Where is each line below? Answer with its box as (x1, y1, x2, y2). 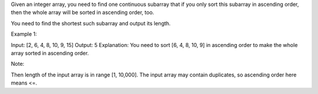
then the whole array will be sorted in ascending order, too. (11, 9, 154, 16)
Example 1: (11, 31, 37, 38)
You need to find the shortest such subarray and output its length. (11, 19, 171, 26)
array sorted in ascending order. (11, 49, 90, 56)
